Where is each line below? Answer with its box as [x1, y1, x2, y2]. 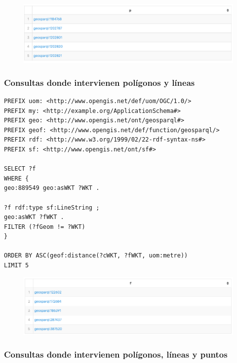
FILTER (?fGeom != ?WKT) [4, 223, 85, 230]
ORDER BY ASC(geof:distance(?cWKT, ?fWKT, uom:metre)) [4, 252, 188, 259]
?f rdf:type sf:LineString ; [4, 204, 100, 211]
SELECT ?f [4, 165, 36, 173]
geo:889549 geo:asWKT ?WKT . [4, 184, 100, 192]
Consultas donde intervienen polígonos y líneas [4, 76, 195, 88]
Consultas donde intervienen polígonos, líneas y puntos [4, 348, 228, 360]
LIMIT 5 [4, 262, 29, 269]
